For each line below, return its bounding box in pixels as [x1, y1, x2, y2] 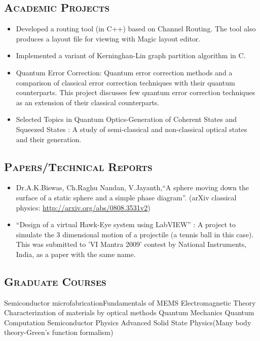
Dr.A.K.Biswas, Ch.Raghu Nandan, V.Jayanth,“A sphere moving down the [16, 182, 249, 193]
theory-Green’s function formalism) [4, 327, 114, 337]
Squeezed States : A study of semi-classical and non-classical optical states [16, 123, 247, 134]
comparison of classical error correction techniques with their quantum [16, 77, 235, 88]
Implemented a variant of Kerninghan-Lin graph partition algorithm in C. [16, 50, 246, 61]
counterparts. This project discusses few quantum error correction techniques [16, 87, 255, 98]
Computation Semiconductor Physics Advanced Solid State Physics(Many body [4, 317, 251, 327]
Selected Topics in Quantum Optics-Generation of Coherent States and [16, 114, 237, 124]
